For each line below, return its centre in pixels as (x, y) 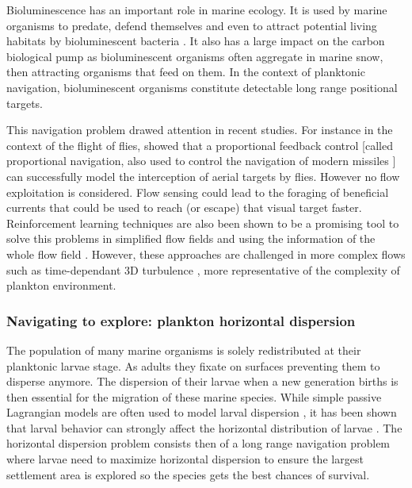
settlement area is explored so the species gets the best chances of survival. (188, 474)
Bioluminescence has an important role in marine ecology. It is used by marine (197, 10)
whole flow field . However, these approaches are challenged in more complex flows (206, 254)
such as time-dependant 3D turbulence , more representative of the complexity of (203, 269)
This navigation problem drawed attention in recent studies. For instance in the (200, 130)
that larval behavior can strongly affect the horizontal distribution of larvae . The (204, 427)
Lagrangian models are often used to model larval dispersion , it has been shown (202, 412)
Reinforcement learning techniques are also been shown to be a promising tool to (203, 223)
